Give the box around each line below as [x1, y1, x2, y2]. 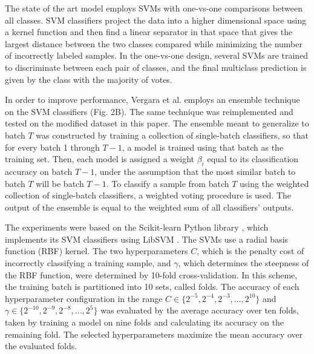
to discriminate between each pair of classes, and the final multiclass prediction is [5, 61, 307, 73]
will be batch [36, 177, 84, 189]
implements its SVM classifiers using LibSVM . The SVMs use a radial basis [5, 232, 289, 245]
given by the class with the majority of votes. [5, 73, 172, 85]
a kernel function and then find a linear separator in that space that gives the [5, 25, 293, 38]
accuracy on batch [5, 165, 73, 177]
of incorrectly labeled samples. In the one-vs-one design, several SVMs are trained [5, 49, 309, 62]
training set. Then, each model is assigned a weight [5, 152, 194, 165]
